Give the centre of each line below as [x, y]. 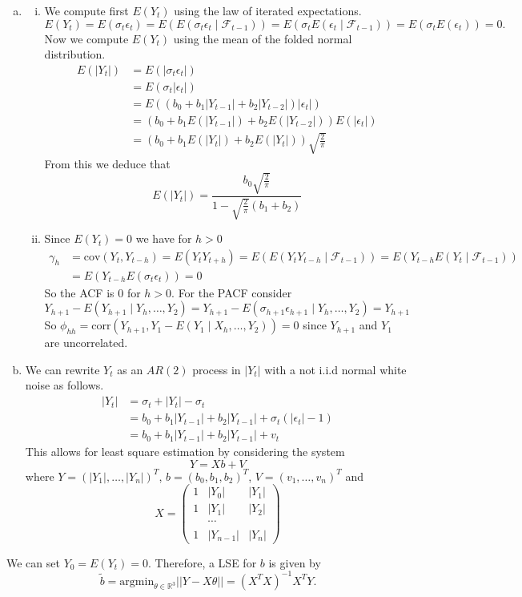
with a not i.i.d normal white [335, 369]
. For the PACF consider [232, 292]
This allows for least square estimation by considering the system [185, 452]
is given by [295, 562]
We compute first [86, 10]
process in [217, 369]
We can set [33, 562]
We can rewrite [62, 369]
